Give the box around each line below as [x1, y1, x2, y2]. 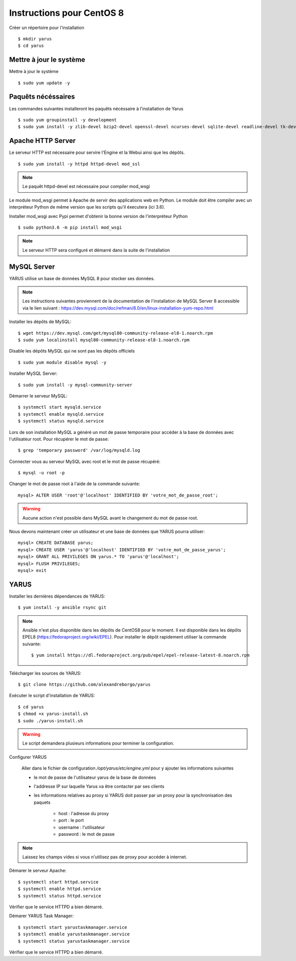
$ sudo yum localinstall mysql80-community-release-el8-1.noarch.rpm [18, 337, 190, 343]
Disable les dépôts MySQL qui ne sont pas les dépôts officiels [9, 348, 135, 354]
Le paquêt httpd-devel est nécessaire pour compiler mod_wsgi [22, 183, 150, 189]
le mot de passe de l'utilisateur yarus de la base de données [34, 774, 156, 780]
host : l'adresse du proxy [58, 811, 109, 817]
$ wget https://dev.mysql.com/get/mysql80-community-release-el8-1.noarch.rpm [18, 330, 213, 336]
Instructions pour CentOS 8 [9, 7, 124, 18]
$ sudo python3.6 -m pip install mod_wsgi [18, 224, 122, 230]
